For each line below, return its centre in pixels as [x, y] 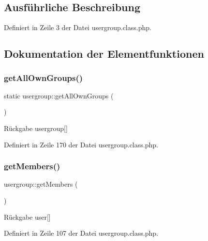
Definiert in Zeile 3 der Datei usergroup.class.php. [78, 27]
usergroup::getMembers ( [41, 184]
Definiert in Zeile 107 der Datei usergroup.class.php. [81, 233]
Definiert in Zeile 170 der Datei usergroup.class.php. [81, 144]
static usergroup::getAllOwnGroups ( [59, 95]
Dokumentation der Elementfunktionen [104, 54]
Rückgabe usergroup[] [36, 128]
